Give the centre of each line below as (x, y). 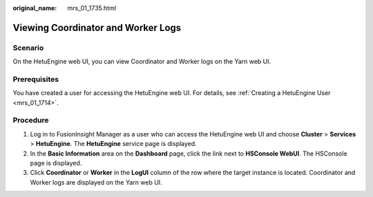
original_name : (35, 8)
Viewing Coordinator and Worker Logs (97, 28)
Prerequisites (36, 79)
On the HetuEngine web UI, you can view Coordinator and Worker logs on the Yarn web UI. (142, 61)
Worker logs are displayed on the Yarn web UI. (96, 182)
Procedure (31, 121)
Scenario (28, 48)
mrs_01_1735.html (92, 8)
